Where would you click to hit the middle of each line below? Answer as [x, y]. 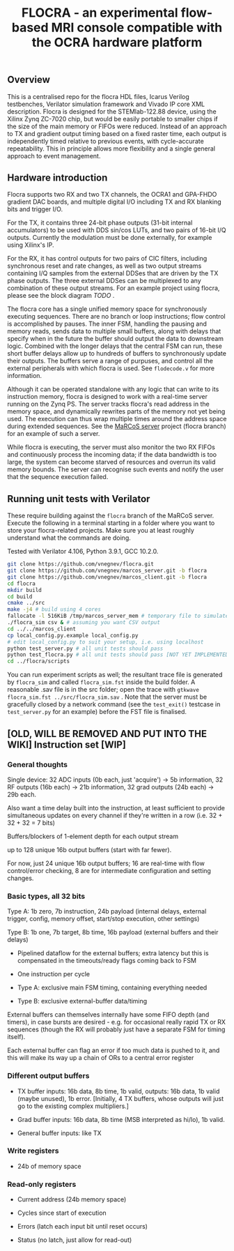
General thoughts [38, 764]
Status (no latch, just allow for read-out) [75, 1240]
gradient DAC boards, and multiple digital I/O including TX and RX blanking [114, 202]
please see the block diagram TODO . [61, 296]
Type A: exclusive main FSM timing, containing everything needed [112, 987]
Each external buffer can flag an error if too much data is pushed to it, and [114, 1050]
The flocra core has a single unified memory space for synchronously [107, 309]
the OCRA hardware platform [117, 43]
